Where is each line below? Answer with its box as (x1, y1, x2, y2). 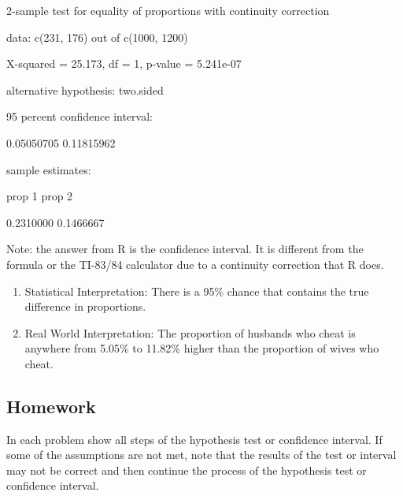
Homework (6, 393, 96, 418)
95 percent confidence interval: (6, 108, 153, 125)
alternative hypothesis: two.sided (6, 81, 164, 98)
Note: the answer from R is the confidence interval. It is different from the (6, 241, 364, 257)
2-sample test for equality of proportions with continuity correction (6, 2, 330, 18)
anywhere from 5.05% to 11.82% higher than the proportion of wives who (24, 340, 379, 356)
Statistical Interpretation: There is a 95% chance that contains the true (24, 282, 369, 299)
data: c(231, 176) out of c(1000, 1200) (6, 28, 188, 45)
